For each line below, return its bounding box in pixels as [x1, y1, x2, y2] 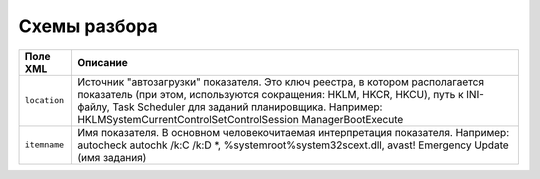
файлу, [76, 100, 110, 114]
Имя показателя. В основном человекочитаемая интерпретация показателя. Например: [76, 125, 510, 139]
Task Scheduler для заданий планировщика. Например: [111, 100, 383, 114]
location [24, 95, 65, 106]
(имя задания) [76, 150, 147, 164]
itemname [24, 140, 65, 150]
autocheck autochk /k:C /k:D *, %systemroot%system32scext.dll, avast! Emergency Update [76, 138, 509, 152]
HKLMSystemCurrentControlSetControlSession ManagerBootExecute [76, 112, 404, 126]
